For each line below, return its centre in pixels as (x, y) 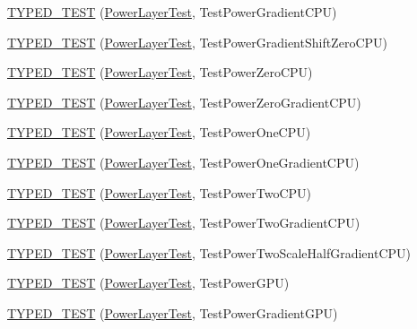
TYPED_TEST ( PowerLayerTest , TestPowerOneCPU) (159, 132)
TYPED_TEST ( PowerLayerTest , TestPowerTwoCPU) (159, 192)
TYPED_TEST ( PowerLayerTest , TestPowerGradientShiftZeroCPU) (197, 42)
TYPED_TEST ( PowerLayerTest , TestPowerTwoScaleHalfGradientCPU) (209, 252)
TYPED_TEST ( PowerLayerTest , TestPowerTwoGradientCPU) (184, 223)
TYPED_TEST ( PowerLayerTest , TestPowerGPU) (148, 283)
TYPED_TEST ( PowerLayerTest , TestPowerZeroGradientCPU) (184, 102)
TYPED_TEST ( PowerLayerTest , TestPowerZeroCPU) (160, 72)
